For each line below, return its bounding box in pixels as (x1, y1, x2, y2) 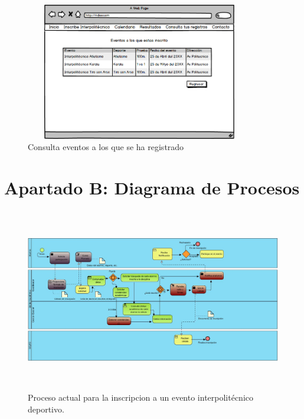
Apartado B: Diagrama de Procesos (4, 176, 300, 200)
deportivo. (28, 402, 64, 415)
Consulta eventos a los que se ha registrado (28, 141, 184, 153)
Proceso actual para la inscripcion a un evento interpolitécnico (28, 391, 254, 404)
